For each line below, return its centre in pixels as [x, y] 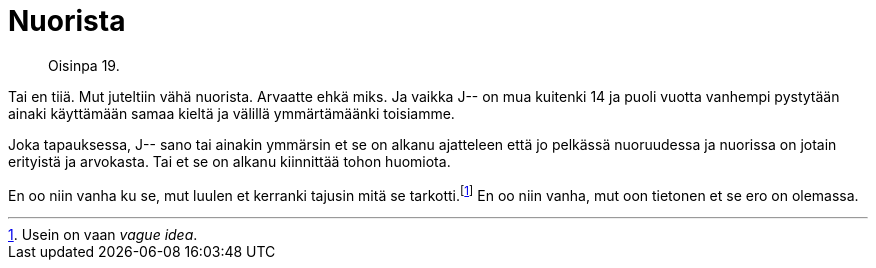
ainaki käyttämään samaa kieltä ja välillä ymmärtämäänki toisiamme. [231, 113]
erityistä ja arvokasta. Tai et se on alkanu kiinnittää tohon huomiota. [229, 161]
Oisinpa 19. [84, 65]
